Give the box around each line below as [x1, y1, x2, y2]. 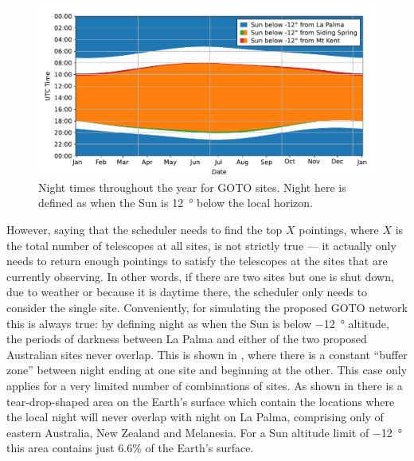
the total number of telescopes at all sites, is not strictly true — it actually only [6, 236, 396, 253]
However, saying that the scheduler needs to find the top [6, 221, 283, 238]
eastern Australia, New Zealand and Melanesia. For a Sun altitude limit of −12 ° [6, 424, 402, 440]
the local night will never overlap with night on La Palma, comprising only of [6, 408, 384, 425]
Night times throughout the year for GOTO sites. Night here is [38, 178, 346, 195]
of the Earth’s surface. [145, 440, 254, 456]
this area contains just [6, 440, 115, 456]
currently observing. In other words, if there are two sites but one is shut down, [6, 268, 394, 284]
